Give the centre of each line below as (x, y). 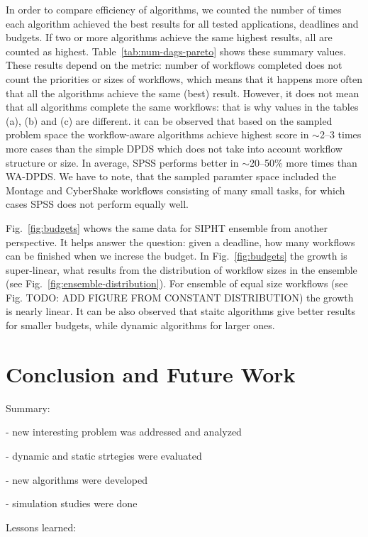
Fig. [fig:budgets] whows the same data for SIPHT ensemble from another (167, 227)
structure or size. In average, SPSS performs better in (122, 162)
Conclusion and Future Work (151, 373)
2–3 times (340, 134)
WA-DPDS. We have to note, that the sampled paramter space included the (171, 176)
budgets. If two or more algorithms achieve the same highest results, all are (169, 37)
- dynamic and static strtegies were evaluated (104, 455)
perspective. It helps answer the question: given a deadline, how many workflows (180, 242)
